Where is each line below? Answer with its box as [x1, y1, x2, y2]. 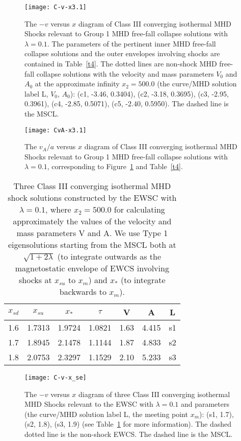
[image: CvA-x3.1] [24, 126, 87, 134]
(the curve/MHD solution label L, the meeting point [24, 408, 188, 419]
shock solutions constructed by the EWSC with [8, 192, 177, 204]
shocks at [19, 274, 52, 286]
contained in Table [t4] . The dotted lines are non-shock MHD [24, 58, 217, 69]
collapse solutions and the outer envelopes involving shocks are [24, 48, 220, 59]
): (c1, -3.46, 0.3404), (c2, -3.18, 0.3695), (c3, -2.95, [70, 88, 229, 99]
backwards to [59, 286, 106, 298]
